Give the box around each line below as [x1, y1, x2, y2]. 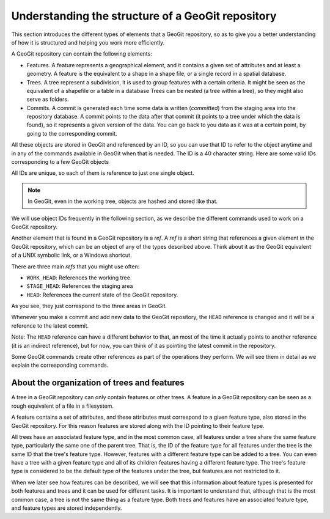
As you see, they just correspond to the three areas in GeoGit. [11, 303, 167, 310]
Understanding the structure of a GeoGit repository [11, 9, 277, 23]
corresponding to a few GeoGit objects [11, 158, 109, 166]
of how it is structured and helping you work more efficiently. [11, 39, 165, 46]
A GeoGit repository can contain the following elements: [11, 50, 152, 57]
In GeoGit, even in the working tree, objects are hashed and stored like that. [28, 197, 218, 205]
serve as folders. [26, 95, 69, 103]
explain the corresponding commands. [11, 361, 109, 369]
